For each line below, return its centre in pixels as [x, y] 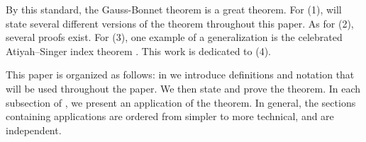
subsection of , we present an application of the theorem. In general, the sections [181, 102]
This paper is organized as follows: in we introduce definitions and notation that [180, 75]
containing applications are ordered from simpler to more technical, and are [170, 116]
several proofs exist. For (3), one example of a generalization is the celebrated [174, 37]
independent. [34, 130]
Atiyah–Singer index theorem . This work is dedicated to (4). [139, 51]
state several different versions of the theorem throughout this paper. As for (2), [180, 23]
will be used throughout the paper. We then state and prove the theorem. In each [183, 88]
